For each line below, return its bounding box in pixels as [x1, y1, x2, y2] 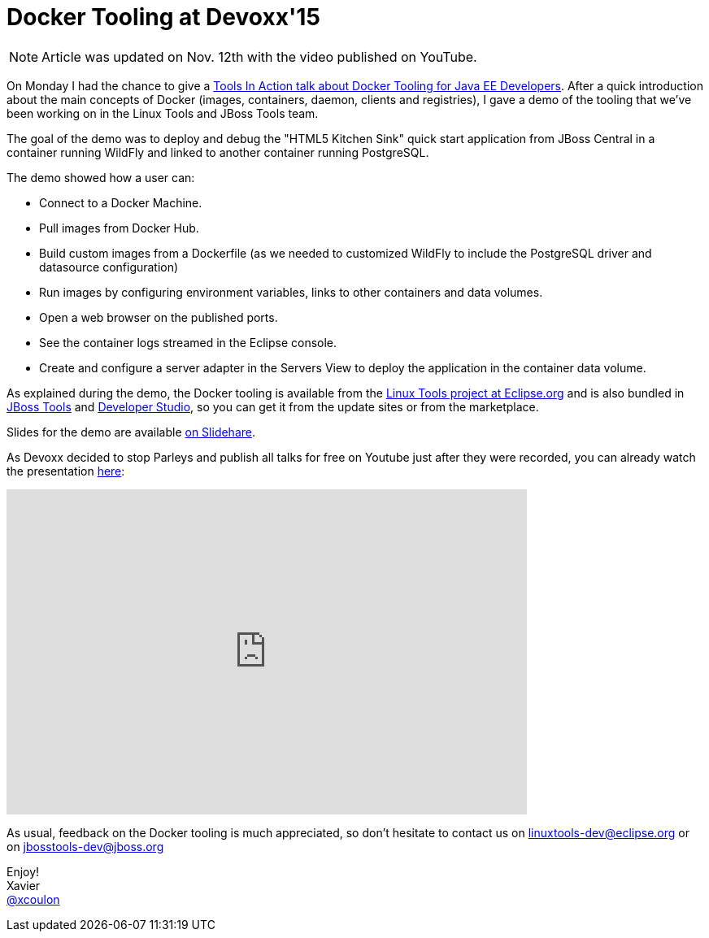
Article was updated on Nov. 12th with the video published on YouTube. [41, 48, 477, 65]
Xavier [7, 878, 41, 892]
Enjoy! [7, 864, 40, 879]
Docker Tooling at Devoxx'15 [7, 3, 320, 31]
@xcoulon [7, 892, 60, 906]
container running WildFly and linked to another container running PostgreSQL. [7, 145, 429, 159]
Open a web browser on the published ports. [39, 310, 278, 324]
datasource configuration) [39, 259, 179, 274]
